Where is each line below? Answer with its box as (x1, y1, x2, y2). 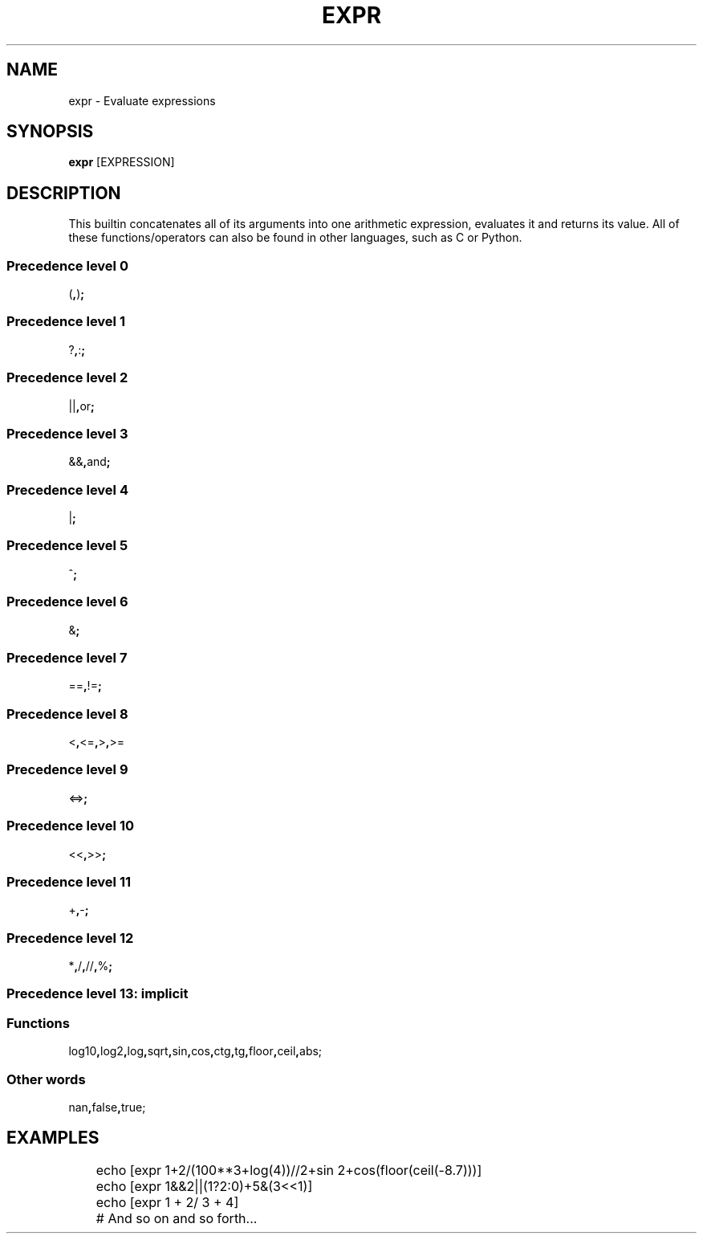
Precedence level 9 (6, 761, 128, 778)
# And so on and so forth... (95, 1209, 258, 1226)
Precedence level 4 (6, 481, 128, 498)
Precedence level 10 (6, 818, 135, 834)
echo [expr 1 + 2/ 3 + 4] (95, 1193, 239, 1210)
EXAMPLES (6, 1128, 100, 1148)
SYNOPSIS (6, 121, 94, 142)
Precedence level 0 (6, 257, 128, 274)
